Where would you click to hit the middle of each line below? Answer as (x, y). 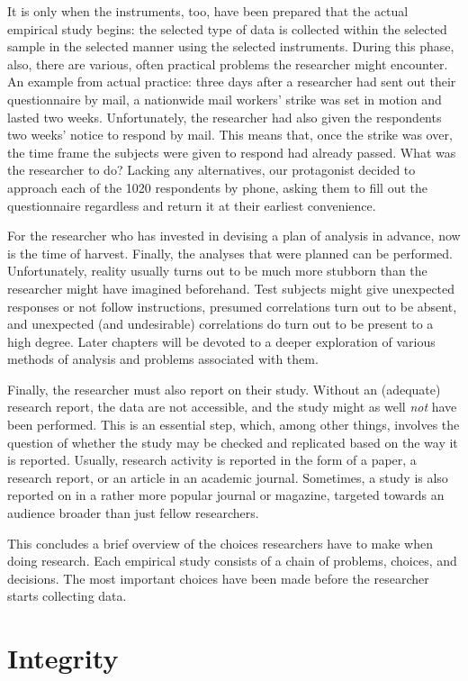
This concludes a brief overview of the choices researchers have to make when (220, 543)
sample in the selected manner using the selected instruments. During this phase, (231, 46)
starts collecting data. (67, 596)
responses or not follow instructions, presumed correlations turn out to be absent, (232, 306)
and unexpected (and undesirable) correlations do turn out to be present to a (220, 324)
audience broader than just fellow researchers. (133, 513)
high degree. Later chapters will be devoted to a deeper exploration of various (221, 341)
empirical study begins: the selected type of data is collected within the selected (227, 28)
